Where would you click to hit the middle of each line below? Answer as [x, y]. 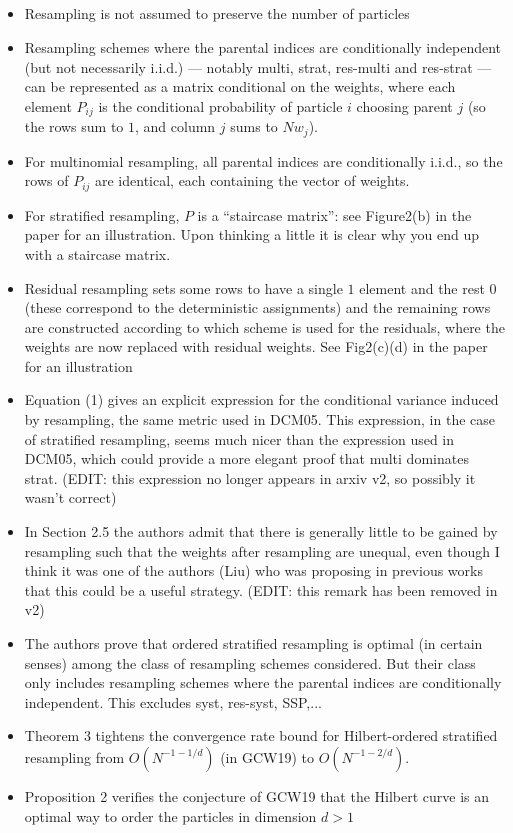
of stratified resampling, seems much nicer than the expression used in [239, 438]
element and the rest [422, 287]
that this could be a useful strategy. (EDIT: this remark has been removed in [261, 589]
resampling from [74, 756]
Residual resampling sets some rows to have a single [183, 287]
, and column [175, 126]
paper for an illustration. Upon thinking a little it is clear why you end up [252, 234]
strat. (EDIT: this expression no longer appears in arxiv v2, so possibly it [250, 477]
